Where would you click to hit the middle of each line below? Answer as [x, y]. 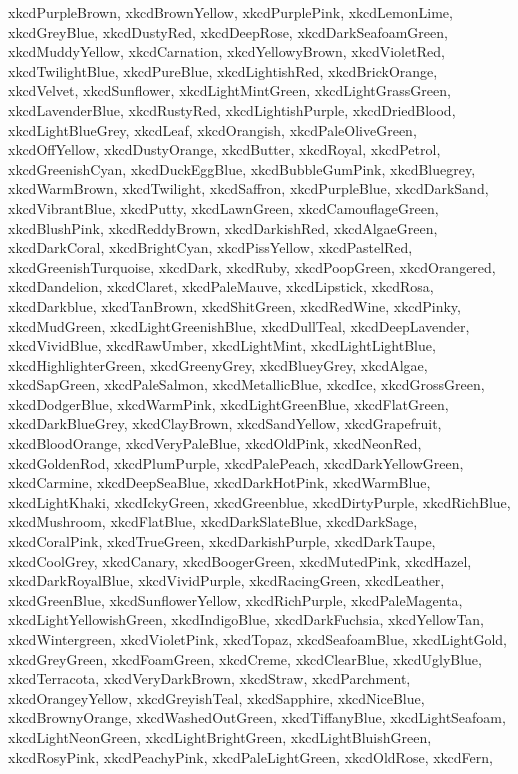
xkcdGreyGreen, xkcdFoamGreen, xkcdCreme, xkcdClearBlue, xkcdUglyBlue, [245, 658]
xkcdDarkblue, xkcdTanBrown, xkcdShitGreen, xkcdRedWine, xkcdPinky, [234, 305]
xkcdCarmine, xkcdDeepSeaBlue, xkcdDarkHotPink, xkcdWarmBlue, [219, 482]
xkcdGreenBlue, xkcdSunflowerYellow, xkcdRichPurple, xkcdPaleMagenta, [235, 599]
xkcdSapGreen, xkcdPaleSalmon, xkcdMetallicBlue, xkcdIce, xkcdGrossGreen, [246, 384]
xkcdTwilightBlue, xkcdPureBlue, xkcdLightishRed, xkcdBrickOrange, [223, 70]
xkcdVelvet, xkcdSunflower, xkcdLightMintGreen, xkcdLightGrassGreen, [229, 90]
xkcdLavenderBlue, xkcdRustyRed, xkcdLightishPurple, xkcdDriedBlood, [232, 109]
